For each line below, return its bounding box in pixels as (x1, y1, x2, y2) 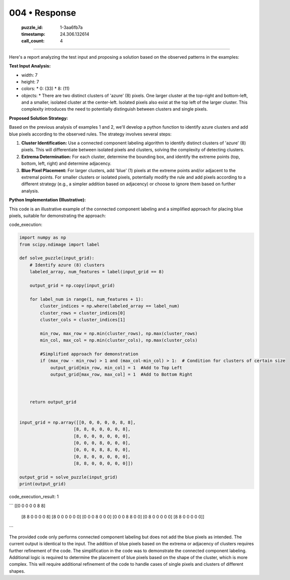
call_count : (21, 38, 45, 44)
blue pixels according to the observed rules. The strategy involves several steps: (9, 131, 172, 137)
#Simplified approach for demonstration (40, 351, 139, 357)
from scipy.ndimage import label (19, 242, 100, 247)
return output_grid (29, 399, 77, 404)
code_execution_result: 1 (9, 494, 59, 500)
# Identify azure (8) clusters (29, 262, 105, 268)
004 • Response (9, 7, 76, 18)
